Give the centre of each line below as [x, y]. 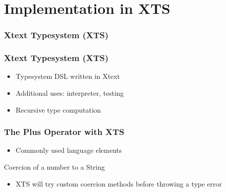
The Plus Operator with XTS [64, 132]
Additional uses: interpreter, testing [70, 93]
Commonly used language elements [69, 150]
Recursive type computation [58, 109]
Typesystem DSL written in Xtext [68, 76]
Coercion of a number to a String [55, 167]
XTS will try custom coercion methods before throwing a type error [119, 183]
